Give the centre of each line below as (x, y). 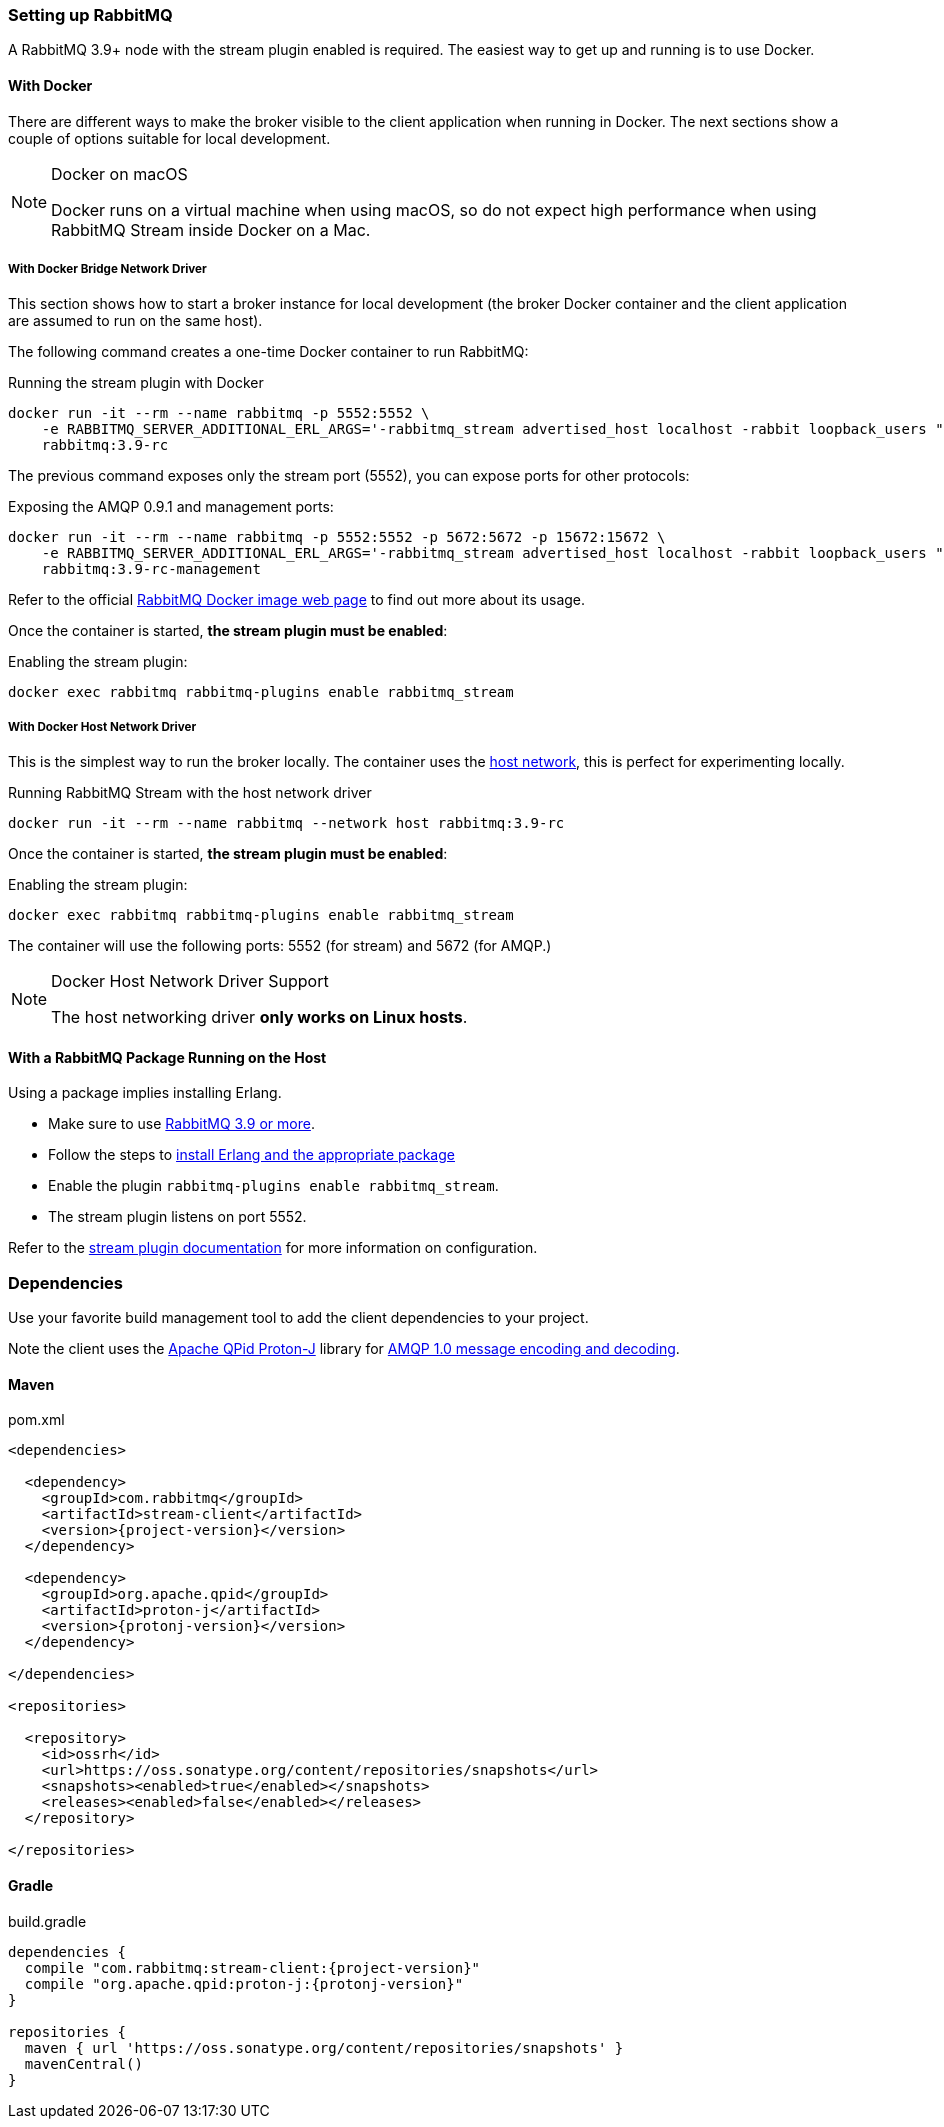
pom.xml (36, 1420)
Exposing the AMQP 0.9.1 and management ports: (171, 507)
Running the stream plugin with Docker (136, 383)
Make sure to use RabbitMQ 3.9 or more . (181, 1124)
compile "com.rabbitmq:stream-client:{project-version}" (252, 1967)
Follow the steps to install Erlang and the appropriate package (251, 1155)
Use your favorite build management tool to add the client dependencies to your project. (298, 1318)
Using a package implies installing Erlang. (145, 1093)
